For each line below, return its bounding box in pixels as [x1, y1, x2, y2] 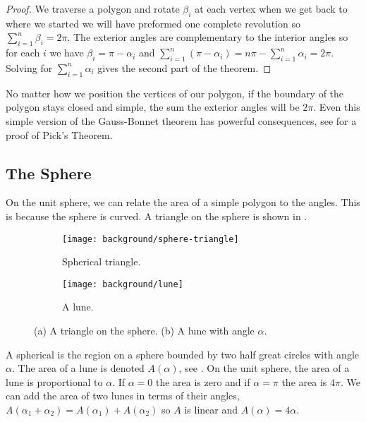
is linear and [184, 402, 238, 417]
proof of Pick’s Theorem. [6, 127, 113, 142]
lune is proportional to [6, 374, 103, 389]
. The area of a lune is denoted [11, 361, 145, 375]
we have [49, 45, 84, 60]
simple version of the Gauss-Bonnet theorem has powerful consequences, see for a [6, 113, 357, 128]
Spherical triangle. [62, 254, 141, 269]
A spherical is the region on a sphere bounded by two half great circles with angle [6, 346, 359, 361]
